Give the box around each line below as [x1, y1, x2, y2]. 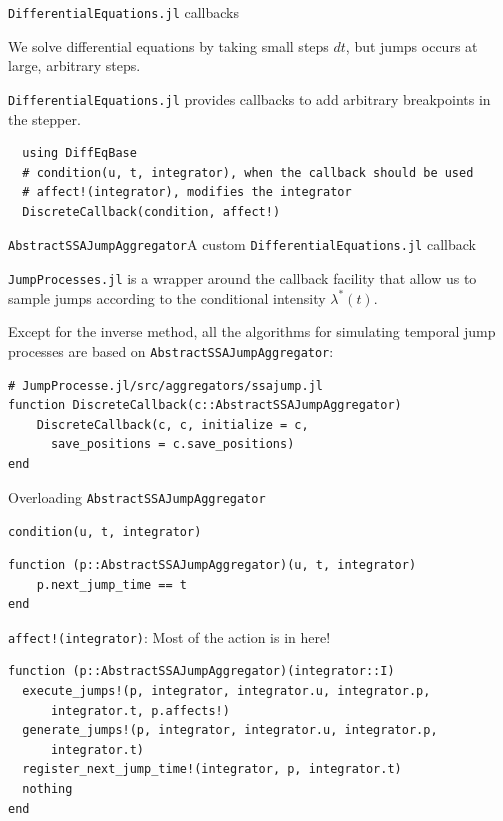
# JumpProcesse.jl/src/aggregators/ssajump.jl [8, 378, 323, 393]
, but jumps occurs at [345, 35, 478, 56]
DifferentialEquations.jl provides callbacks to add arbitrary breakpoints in [8, 88, 491, 109]
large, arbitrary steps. [8, 55, 141, 76]
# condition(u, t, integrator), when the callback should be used [22, 165, 474, 180]
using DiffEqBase [22, 146, 137, 161]
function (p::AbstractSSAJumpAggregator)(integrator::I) [8, 664, 395, 679]
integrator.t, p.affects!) [50, 703, 230, 718]
